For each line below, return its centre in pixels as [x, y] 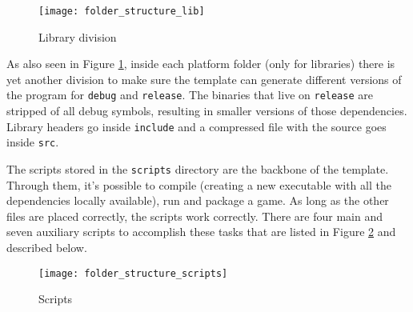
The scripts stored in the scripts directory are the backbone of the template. [198, 169]
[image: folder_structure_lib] [122, 11]
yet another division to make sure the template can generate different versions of [204, 79]
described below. [47, 248]
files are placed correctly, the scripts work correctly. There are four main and [194, 216]
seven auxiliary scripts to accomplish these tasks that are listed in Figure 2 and [201, 232]
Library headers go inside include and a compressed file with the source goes [196, 126]
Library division [78, 36]
